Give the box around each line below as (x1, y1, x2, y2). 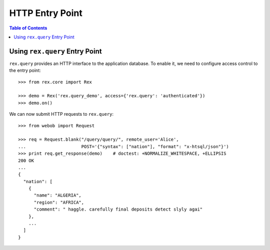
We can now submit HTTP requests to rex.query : (9, 111, 114, 117)
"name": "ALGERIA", (33, 193, 82, 198)
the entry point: (9, 67, 41, 73)
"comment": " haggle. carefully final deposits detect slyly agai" (33, 207, 203, 212)
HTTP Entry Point (9, 7, 82, 18)
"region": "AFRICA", (33, 200, 84, 205)
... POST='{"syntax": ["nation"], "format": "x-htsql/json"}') (18, 144, 229, 149)
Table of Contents (9, 25, 47, 31)
